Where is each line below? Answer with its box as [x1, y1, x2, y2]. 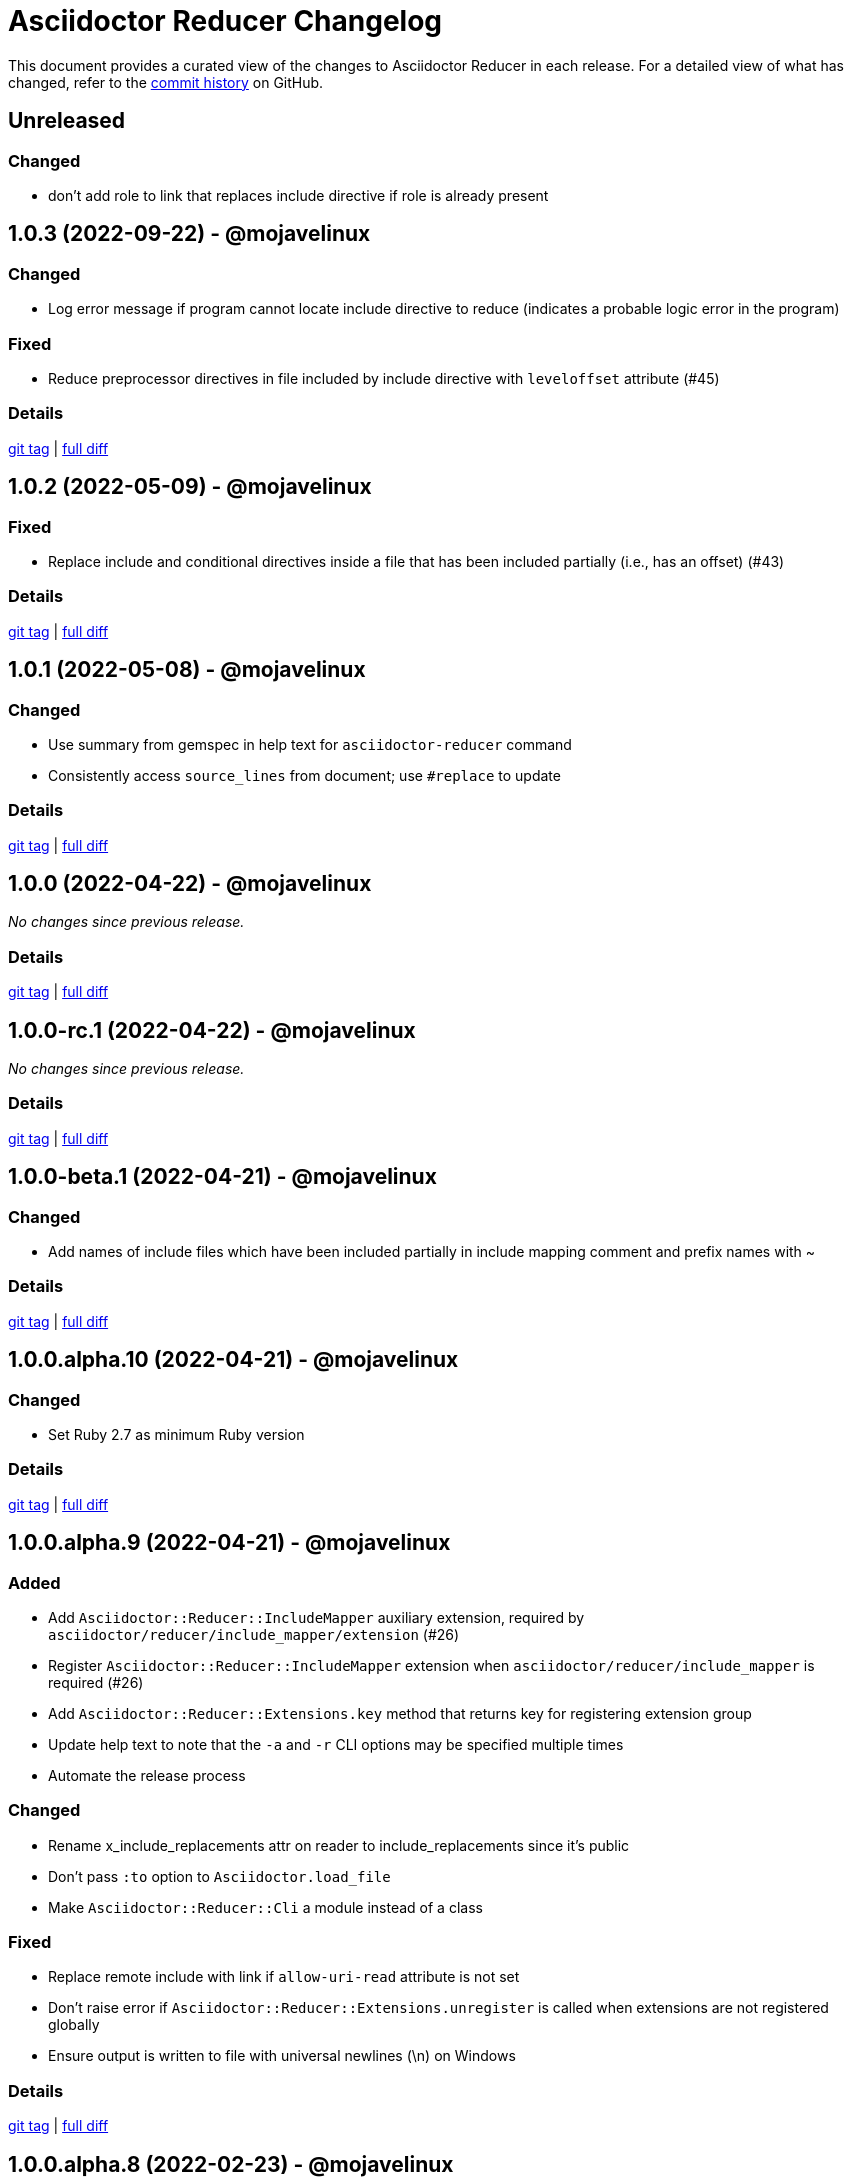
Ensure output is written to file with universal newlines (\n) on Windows [48, 2047, 516, 2065]
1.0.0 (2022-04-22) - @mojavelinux [8, 871, 372, 897]
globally [48, 2016, 100, 2034]
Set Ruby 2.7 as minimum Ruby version [48, 1426, 305, 1443]
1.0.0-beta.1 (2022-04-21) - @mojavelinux [8, 1164, 437, 1190]
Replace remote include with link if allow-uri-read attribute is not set [48, 1968, 520, 1986]
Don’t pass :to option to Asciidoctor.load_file [48, 1867, 391, 1885]
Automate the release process [48, 1766, 246, 1784]
